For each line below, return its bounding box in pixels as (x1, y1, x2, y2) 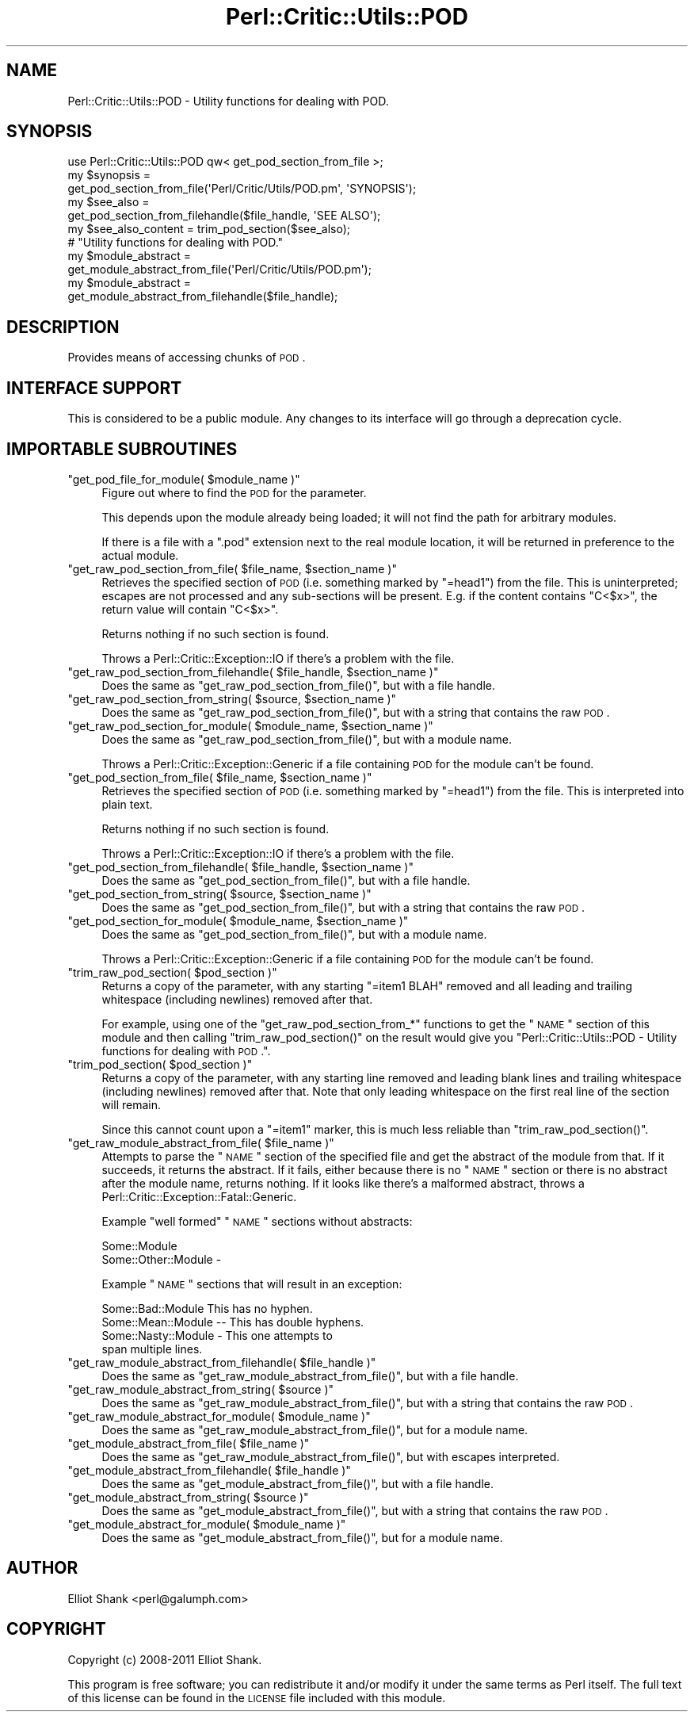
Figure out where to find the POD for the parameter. (101, 485, 367, 499)
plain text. (101, 797, 153, 811)
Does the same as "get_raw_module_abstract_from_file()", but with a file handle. (101, 1368, 519, 1383)
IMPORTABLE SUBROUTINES (6, 438, 238, 459)
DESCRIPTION (6, 316, 120, 337)
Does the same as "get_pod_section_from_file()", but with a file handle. (101, 873, 471, 887)
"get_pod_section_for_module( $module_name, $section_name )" (67, 913, 409, 928)
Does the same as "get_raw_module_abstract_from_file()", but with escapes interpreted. (101, 1449, 560, 1464)
